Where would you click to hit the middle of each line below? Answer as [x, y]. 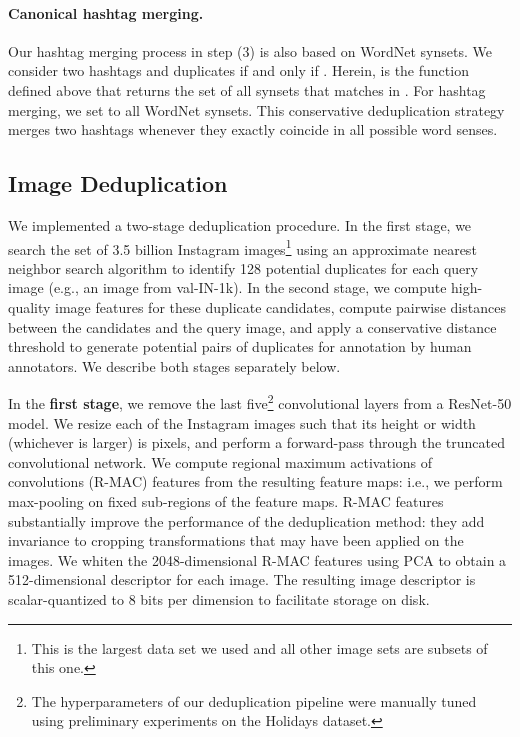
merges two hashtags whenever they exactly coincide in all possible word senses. [253, 129]
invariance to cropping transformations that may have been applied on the [236, 540]
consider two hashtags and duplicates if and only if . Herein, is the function [238, 70]
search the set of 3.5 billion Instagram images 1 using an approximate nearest [242, 247]
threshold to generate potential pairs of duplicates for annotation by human [240, 346]
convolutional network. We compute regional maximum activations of [220, 461]
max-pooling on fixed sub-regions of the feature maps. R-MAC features [226, 501]
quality [29, 307]
